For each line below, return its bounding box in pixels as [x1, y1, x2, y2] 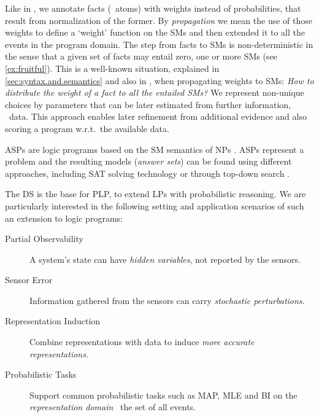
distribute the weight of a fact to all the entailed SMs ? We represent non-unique [5, 86, 304, 99]
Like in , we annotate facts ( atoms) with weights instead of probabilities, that [5, 2, 301, 14]
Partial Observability [5, 232, 83, 245]
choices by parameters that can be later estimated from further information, [5, 98, 291, 111]
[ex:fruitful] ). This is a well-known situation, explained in [5, 61, 220, 74]
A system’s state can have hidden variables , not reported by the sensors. [29, 252, 301, 265]
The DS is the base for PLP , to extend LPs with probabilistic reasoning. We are [5, 187, 306, 200]
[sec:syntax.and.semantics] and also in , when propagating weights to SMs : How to [5, 74, 314, 87]
